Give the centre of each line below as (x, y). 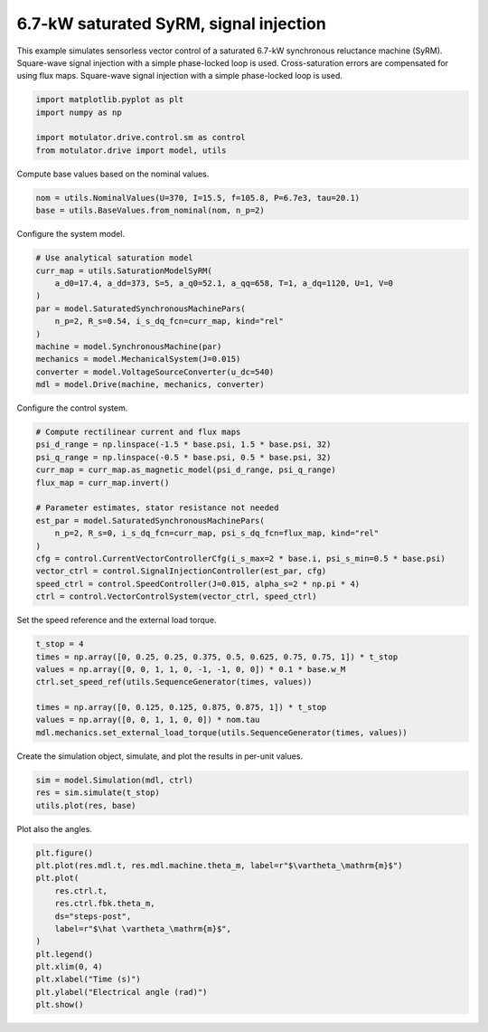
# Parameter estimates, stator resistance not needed (157, 508)
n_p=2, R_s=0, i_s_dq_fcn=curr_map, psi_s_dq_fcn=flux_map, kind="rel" (217, 533)
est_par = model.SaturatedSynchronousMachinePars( (150, 521)
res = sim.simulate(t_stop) (98, 793)
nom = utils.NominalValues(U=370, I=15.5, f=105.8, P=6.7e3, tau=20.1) (198, 198)
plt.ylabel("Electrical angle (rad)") (122, 992)
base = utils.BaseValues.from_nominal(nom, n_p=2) (150, 211)
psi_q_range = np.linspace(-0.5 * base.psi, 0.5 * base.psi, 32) (183, 457)
